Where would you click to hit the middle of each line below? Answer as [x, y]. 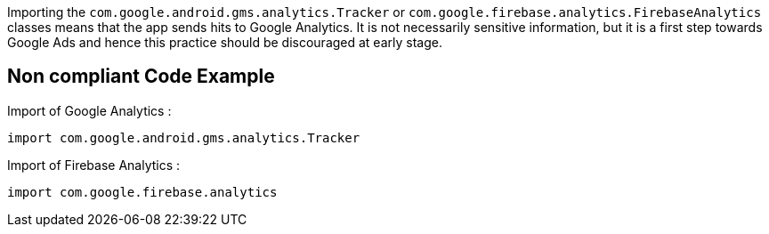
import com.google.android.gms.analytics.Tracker [184, 137]
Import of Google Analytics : [89, 110]
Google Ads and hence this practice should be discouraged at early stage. [225, 42]
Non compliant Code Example [141, 77]
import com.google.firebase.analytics [142, 192]
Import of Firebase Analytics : [94, 165]
